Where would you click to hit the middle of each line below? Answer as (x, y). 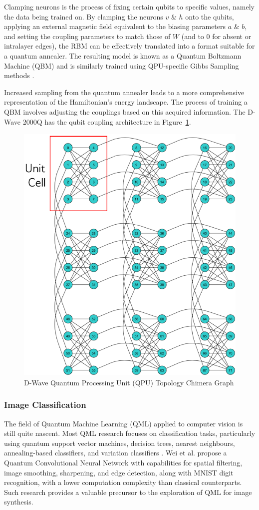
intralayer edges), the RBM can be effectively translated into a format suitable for (129, 46)
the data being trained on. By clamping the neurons (84, 16)
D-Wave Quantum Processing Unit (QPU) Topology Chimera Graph (129, 382)
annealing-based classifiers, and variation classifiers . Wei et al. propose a (116, 453)
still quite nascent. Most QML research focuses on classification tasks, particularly (130, 433)
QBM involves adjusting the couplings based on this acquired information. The (125, 111)
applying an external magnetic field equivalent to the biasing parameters (115, 26)
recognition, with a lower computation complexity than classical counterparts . (123, 482)
